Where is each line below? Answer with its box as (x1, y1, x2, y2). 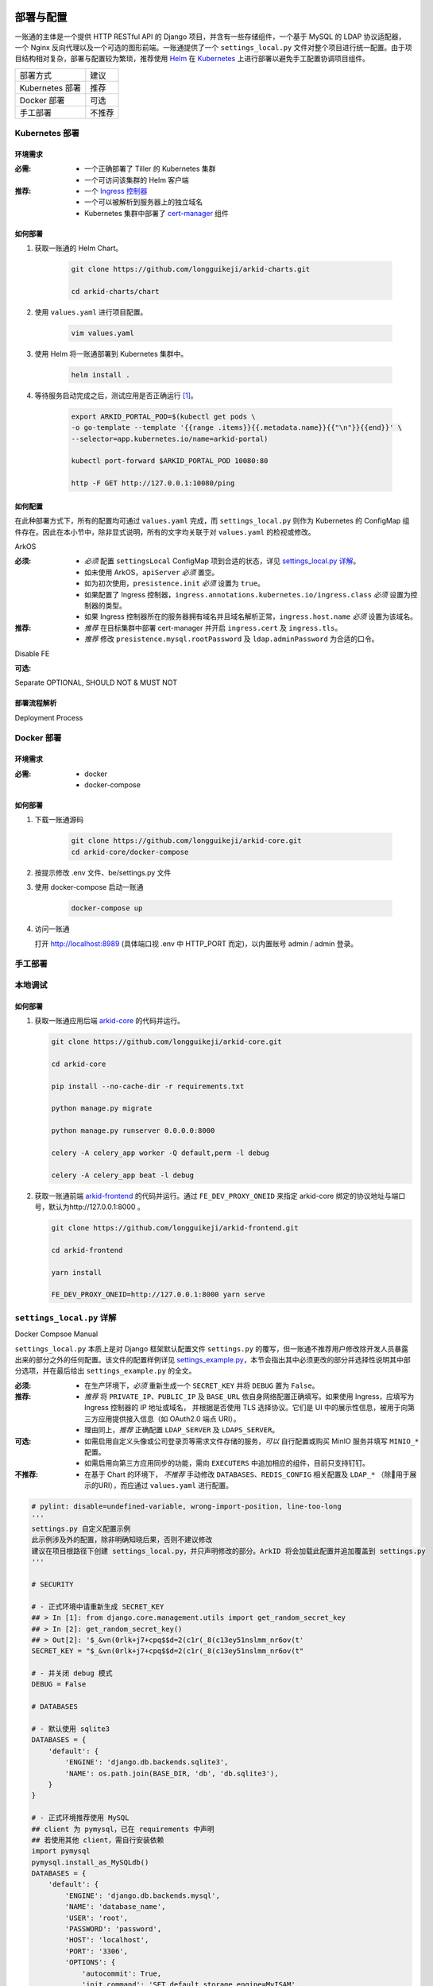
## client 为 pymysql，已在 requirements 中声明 (31, 1824, 215, 1833)
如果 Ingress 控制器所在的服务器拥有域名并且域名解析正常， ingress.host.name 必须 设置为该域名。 (84, 612, 417, 621)
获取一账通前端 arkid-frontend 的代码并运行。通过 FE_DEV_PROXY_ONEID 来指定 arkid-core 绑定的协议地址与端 (34, 1191, 399, 1200)
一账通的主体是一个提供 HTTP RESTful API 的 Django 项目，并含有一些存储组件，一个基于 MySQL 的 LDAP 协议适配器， (14, 32, 406, 41)
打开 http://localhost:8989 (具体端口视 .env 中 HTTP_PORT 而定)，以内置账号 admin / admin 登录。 (34, 938, 358, 949)
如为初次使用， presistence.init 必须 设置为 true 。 (84, 578, 265, 588)
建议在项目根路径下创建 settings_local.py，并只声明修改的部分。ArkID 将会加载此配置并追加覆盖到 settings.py (31, 1546, 427, 1555)
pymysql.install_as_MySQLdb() (31, 1857, 149, 1867)
